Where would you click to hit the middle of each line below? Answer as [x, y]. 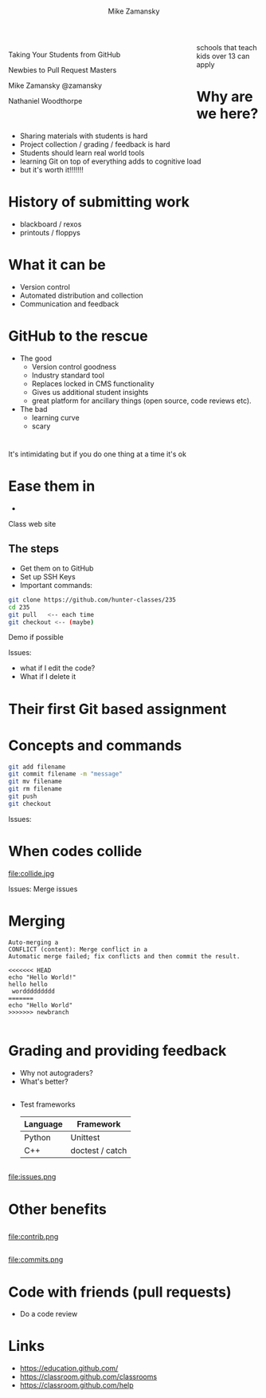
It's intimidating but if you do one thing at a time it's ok [98, 454]
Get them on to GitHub [57, 568]
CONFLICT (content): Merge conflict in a [78, 949]
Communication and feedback [69, 304]
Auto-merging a [33, 942]
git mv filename [35, 782]
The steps [34, 549]
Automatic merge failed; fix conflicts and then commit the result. [124, 956]
